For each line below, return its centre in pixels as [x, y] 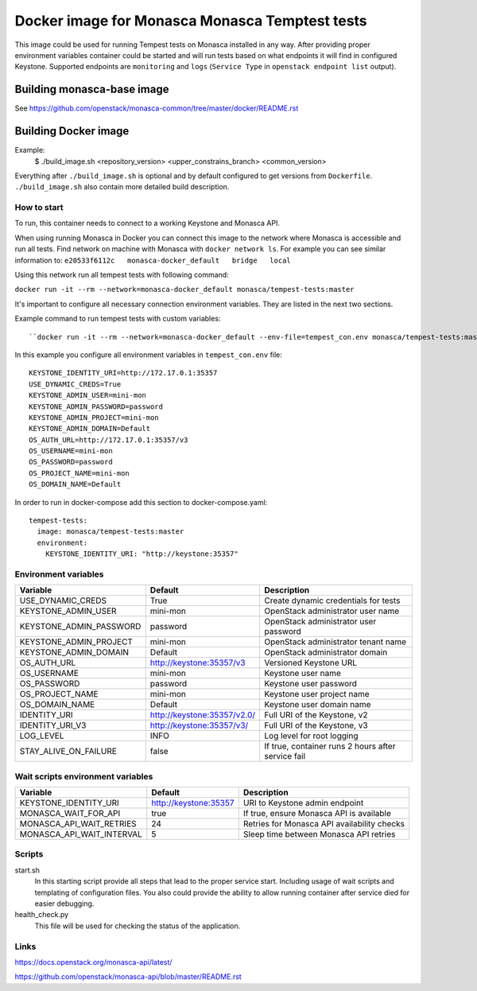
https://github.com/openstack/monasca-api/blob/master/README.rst [128, 977]
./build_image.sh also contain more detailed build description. [122, 187]
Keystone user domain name [318, 705]
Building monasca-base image [92, 89]
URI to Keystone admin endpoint [303, 803]
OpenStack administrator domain [326, 652]
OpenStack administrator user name [332, 611]
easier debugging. [64, 904]
